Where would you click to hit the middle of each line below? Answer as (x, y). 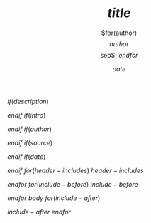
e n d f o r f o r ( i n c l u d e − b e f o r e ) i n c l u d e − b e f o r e (73, 184)
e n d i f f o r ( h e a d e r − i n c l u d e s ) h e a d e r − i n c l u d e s (75, 170)
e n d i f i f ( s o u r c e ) (30, 142)
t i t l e (119, 13)
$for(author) (119, 33)
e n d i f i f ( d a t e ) (27, 156)
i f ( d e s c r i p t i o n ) (28, 101)
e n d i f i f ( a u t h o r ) (29, 129)
